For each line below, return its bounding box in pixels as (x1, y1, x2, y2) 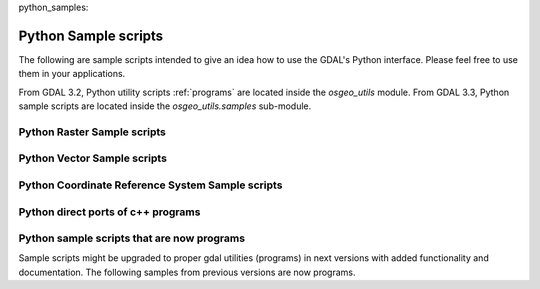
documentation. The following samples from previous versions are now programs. (18, 266, 356, 278)
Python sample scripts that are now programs (18, 231, 245, 245)
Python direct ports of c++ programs (18, 205, 201, 219)
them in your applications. (18, 68, 126, 80)
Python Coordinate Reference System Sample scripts (18, 178, 283, 192)
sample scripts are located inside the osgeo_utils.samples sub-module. (18, 100, 312, 112)
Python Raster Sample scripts (18, 125, 167, 139)
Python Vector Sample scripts (18, 151, 167, 165)
